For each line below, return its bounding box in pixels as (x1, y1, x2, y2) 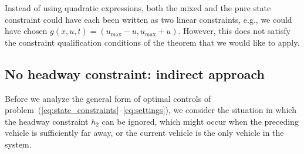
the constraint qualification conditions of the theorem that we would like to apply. (5, 36, 300, 48)
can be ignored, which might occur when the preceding (102, 115, 299, 127)
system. (5, 138, 32, 150)
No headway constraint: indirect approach (5, 64, 265, 83)
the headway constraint (5, 115, 89, 127)
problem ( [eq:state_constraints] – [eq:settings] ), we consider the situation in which (5, 104, 296, 116)
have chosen (5, 25, 48, 37)
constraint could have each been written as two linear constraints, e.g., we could (5, 13, 292, 25)
